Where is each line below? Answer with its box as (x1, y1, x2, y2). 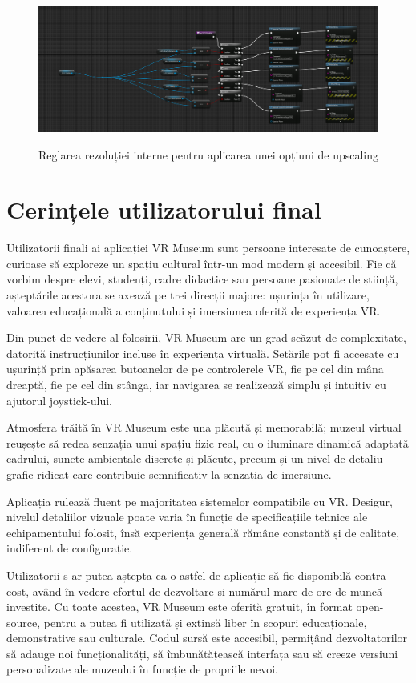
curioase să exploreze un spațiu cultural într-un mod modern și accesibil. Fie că (6, 255, 397, 271)
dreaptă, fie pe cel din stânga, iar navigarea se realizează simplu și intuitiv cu (6, 376, 386, 392)
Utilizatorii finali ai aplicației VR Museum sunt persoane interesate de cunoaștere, (6, 239, 410, 256)
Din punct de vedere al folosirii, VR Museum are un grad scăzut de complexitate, (6, 329, 406, 346)
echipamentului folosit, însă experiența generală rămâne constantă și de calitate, (6, 524, 400, 540)
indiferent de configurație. (6, 540, 133, 556)
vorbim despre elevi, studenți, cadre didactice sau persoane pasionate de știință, (6, 271, 398, 287)
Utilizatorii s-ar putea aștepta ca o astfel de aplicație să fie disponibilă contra (6, 566, 386, 583)
